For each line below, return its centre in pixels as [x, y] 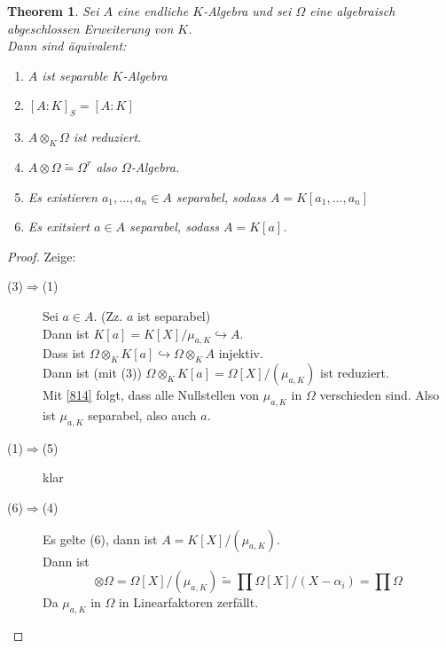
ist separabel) [174, 315]
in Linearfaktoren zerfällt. [188, 602]
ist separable [75, 75]
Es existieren [63, 196]
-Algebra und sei [247, 11]
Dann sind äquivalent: [67, 46]
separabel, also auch [142, 414]
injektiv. [241, 353]
